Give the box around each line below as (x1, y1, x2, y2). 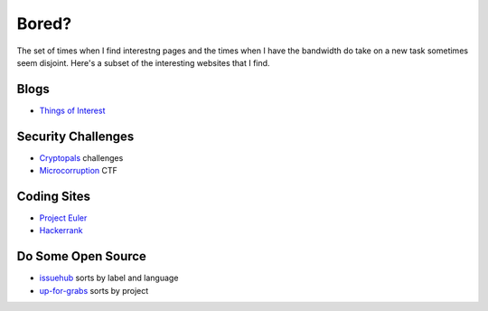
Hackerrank (39, 225, 83, 236)
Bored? (16, 14, 72, 33)
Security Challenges (16, 128, 135, 144)
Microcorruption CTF (39, 165, 117, 176)
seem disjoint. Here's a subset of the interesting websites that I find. (16, 57, 270, 68)
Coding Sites (16, 188, 90, 203)
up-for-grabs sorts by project (39, 285, 149, 296)
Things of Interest (39, 105, 106, 116)
